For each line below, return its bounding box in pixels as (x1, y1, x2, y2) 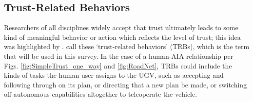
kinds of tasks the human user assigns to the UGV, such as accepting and (4, 70, 224, 80)
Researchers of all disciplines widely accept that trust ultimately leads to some (4, 22, 238, 33)
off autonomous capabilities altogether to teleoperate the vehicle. (4, 89, 197, 99)
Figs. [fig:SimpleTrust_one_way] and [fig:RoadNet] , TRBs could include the (4, 60, 232, 70)
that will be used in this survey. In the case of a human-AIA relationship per (4, 51, 234, 61)
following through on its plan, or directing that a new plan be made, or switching (4, 79, 247, 89)
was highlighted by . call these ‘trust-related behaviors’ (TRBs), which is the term (4, 41, 250, 51)
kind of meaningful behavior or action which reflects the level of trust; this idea (4, 32, 241, 42)
